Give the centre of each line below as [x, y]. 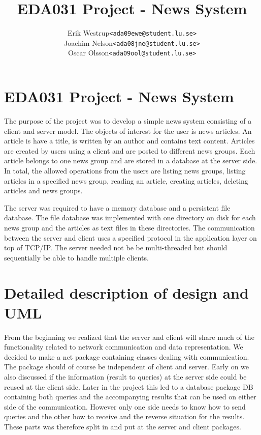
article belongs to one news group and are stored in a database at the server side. [131, 161]
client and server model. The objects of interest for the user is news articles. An [128, 130]
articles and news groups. [43, 191]
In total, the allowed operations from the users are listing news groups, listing [125, 170]
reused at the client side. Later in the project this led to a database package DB [129, 386]
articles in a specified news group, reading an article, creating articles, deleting [126, 180]
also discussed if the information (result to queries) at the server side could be [125, 377]
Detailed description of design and [126, 292]
